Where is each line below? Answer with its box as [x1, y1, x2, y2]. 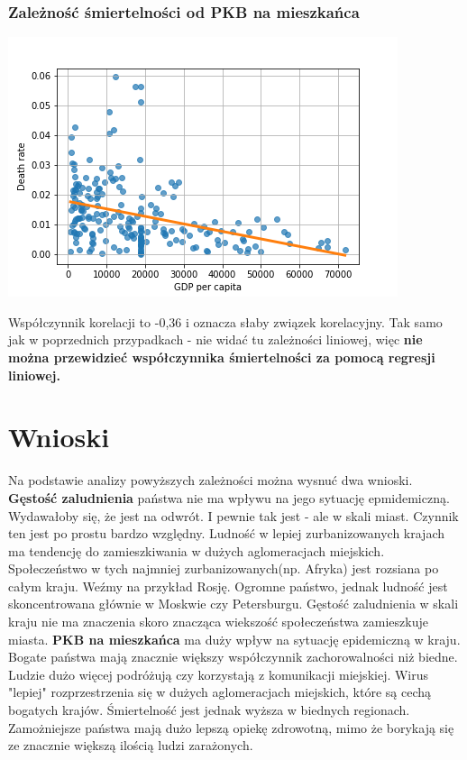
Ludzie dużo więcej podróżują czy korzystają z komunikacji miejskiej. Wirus [8, 664, 429, 683]
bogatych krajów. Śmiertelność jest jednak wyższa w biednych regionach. [8, 700, 410, 719]
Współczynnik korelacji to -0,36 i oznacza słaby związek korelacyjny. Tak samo [8, 312, 443, 331]
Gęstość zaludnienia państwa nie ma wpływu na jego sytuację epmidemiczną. [8, 488, 450, 507]
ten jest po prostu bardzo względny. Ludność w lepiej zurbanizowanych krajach [8, 524, 444, 543]
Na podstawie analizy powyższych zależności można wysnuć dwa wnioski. [8, 471, 413, 490]
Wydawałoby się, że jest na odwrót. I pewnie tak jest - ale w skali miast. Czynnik [8, 506, 459, 525]
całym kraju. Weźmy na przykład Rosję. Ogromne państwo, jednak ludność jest [8, 576, 448, 595]
